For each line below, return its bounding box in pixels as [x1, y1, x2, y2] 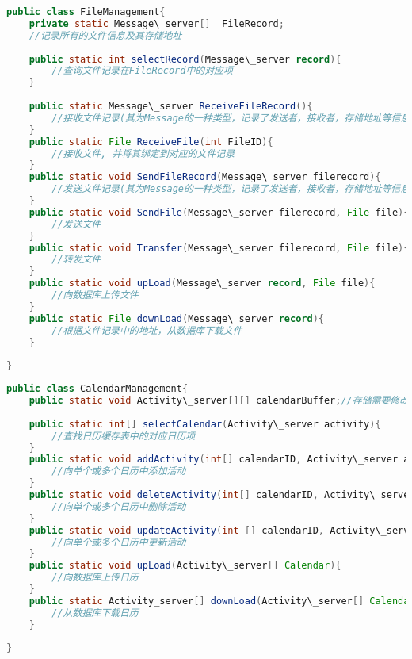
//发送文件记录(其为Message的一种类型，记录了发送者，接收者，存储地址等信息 [51, 183, 410, 195]
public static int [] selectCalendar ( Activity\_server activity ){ [29, 418, 381, 430]
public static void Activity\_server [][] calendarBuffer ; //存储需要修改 [29, 395, 410, 406]
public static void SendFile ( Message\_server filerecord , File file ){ [29, 206, 410, 218]
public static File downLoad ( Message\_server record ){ [29, 312, 324, 324]
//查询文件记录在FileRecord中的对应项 [51, 65, 233, 77]
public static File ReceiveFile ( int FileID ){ [29, 136, 273, 148]
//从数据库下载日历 [51, 607, 139, 619]
